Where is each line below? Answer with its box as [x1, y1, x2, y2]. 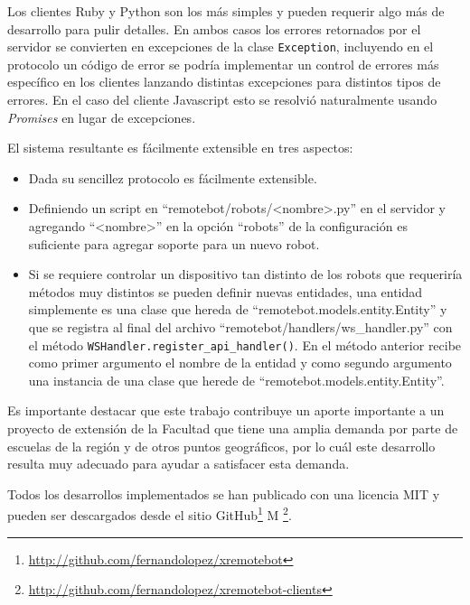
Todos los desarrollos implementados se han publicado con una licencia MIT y [7, 484, 440, 503]
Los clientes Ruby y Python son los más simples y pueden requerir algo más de [7, 2, 445, 20]
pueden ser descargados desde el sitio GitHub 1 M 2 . [7, 503, 292, 525]
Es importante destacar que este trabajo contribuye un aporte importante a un [7, 401, 445, 420]
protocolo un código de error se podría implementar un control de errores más [7, 54, 439, 73]
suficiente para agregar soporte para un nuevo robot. [28, 234, 320, 253]
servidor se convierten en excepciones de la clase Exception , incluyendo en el [7, 37, 434, 56]
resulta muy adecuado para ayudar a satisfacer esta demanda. [7, 454, 350, 473]
